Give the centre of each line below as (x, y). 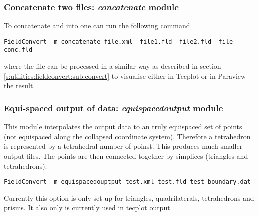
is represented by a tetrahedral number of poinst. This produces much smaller (123, 146)
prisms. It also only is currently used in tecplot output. (88, 208)
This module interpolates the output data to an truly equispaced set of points (123, 127)
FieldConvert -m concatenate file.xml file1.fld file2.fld (108, 42)
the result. (20, 86)
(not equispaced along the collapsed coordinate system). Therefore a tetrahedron (127, 136)
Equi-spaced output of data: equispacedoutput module (114, 108)
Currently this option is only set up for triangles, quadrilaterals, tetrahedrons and (129, 198)
